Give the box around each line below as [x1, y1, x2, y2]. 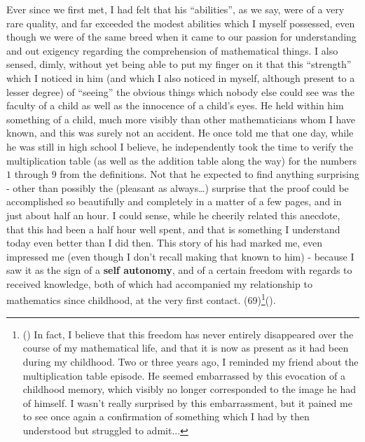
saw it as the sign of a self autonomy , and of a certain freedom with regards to [6, 263, 352, 277]
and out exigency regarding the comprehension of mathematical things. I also [6, 43, 338, 57]
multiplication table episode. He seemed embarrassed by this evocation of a [22, 368, 345, 382]
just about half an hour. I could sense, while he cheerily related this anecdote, [6, 207, 340, 222]
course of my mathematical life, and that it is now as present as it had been [22, 340, 349, 355]
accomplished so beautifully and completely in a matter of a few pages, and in [6, 194, 342, 209]
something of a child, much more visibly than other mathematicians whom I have [6, 111, 356, 126]
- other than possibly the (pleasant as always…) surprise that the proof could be [6, 180, 349, 195]
